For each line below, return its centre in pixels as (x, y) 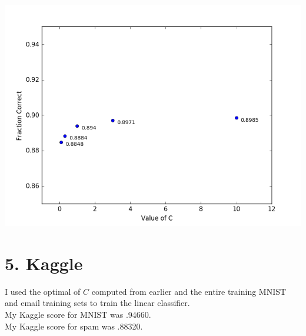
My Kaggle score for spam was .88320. (74, 326)
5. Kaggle (44, 263)
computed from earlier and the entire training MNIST (189, 291)
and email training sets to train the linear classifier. (97, 303)
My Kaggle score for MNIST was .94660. (78, 315)
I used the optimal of (43, 291)
